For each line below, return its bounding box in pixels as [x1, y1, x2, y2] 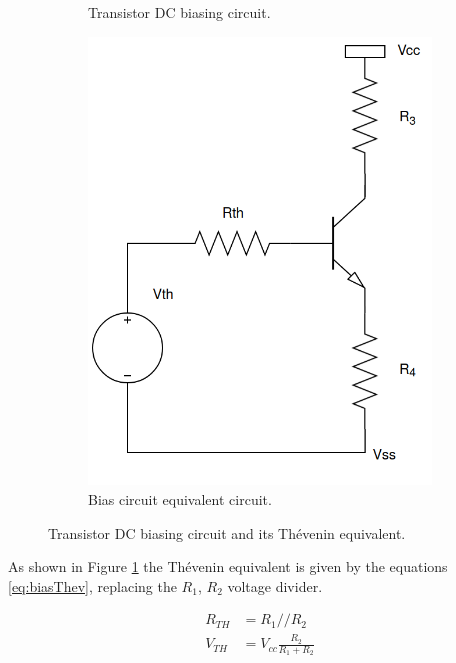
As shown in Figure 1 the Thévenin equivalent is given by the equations [8, 556, 448, 577]
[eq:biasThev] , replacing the [8, 575, 177, 596]
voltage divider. [227, 575, 323, 596]
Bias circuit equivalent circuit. [88, 488, 272, 509]
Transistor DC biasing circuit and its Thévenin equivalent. [48, 522, 406, 543]
